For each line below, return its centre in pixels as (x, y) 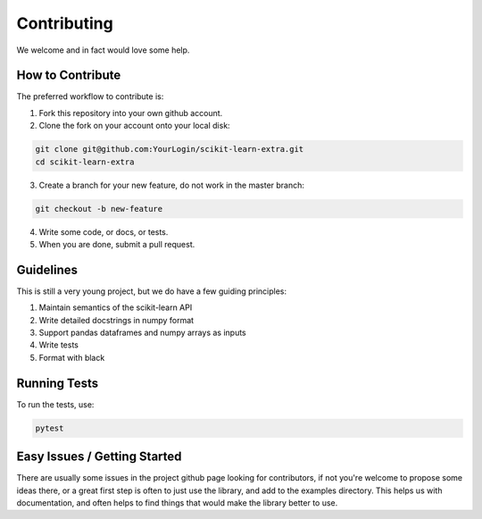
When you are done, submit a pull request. (117, 244)
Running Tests (57, 383)
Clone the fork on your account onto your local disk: (135, 126)
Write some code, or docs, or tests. (104, 231)
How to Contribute (69, 75)
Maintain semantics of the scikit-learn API (116, 307)
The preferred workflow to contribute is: (90, 96)
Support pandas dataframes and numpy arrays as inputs (142, 333)
